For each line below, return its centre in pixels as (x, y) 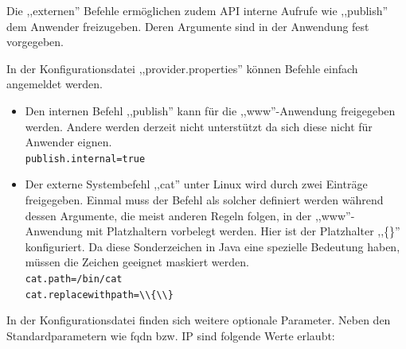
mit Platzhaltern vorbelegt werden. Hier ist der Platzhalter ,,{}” (243, 231)
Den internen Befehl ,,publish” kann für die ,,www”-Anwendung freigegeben (210, 110)
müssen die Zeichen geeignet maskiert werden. (137, 262)
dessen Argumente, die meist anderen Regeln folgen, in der (168, 215)
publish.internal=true (85, 159)
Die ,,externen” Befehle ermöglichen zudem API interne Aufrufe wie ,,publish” (197, 10)
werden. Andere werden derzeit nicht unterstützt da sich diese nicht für (199, 126)
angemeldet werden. (55, 84)
